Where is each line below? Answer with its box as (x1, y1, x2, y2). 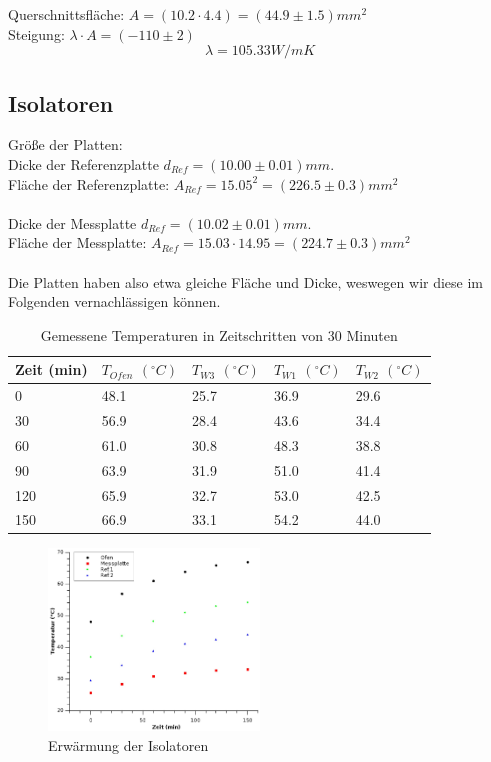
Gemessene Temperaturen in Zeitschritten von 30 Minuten (40, 324, 398, 345)
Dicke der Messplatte (8, 212, 137, 233)
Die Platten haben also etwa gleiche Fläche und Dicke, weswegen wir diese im (8, 271, 484, 292)
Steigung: (8, 23, 65, 44)
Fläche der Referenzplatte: (8, 173, 170, 194)
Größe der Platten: (8, 134, 123, 155)
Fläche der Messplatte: (8, 232, 147, 253)
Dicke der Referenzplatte (8, 153, 159, 174)
